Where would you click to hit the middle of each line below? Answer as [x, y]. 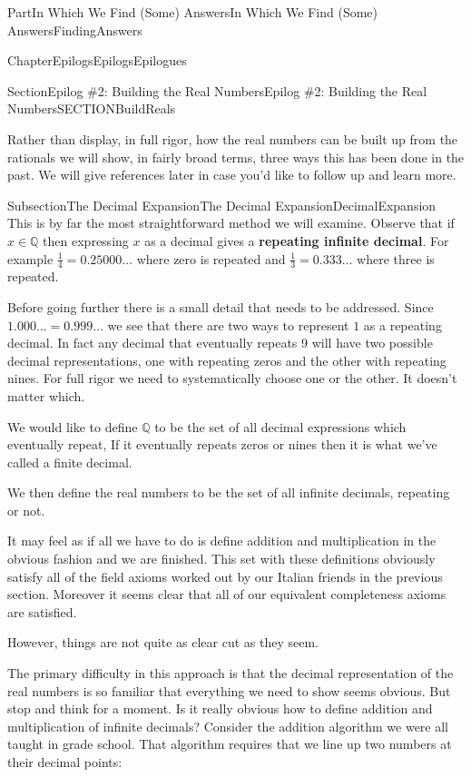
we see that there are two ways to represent [228, 325]
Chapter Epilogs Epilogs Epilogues [97, 60]
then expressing [86, 240]
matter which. [46, 395]
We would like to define [73, 426]
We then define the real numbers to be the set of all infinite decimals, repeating [229, 492]
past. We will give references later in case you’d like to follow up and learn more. [232, 175]
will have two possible [372, 343]
